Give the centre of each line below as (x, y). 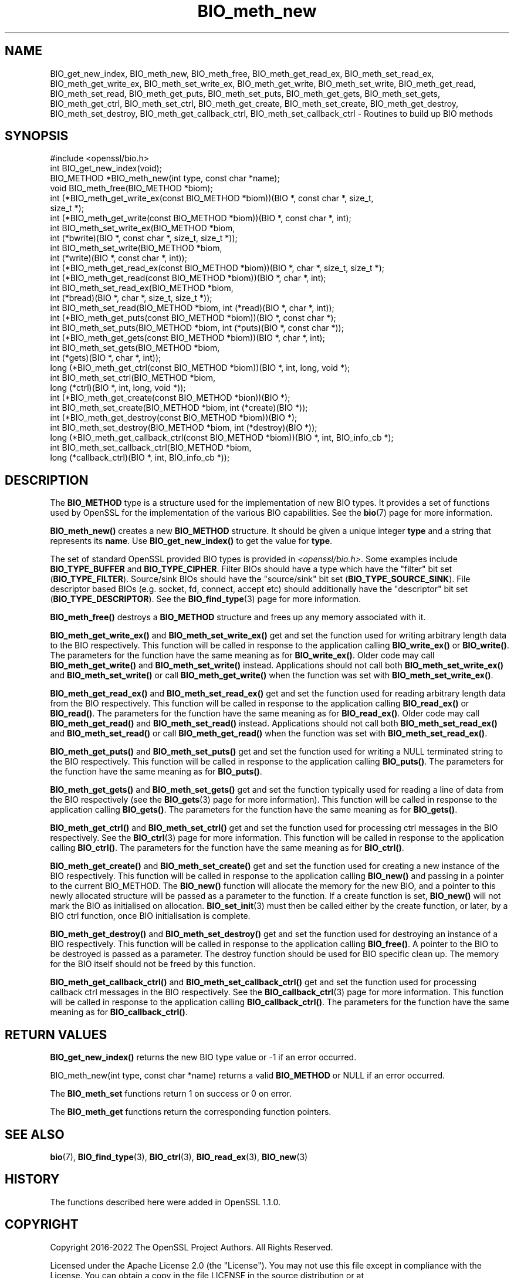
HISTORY (32, 1179)
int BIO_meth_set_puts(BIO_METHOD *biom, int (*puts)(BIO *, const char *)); (197, 328)
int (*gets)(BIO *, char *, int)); (106, 358)
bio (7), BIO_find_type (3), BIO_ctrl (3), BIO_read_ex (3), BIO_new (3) (179, 1157)
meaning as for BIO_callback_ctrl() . (119, 1012)
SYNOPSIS (37, 136)
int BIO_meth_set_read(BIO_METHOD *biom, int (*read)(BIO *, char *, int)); (192, 308)
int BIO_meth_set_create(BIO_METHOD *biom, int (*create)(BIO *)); (179, 408)
